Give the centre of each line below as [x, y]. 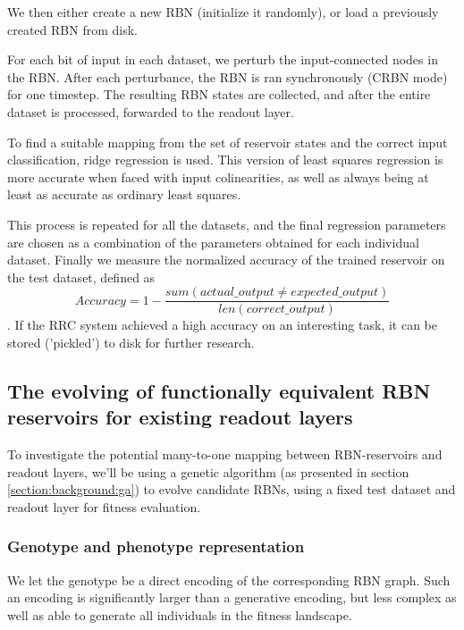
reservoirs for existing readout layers [180, 417]
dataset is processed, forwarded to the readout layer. [151, 111]
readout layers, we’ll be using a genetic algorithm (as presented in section [208, 471]
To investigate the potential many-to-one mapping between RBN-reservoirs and [225, 454]
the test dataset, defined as [81, 277]
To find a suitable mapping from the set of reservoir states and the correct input [228, 142]
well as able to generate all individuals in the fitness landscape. [180, 614]
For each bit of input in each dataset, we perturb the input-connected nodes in [223, 59]
